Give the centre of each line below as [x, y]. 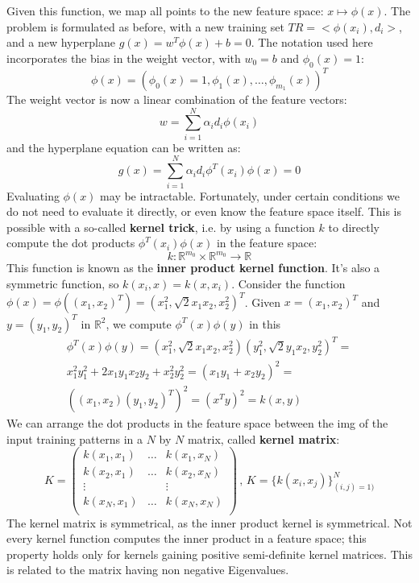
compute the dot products [71, 243]
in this [265, 323]
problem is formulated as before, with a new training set [145, 26]
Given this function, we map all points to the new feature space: [165, 10]
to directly [354, 227]
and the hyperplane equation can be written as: [124, 147]
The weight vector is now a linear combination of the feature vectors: [177, 99]
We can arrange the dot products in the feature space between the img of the [197, 423]
